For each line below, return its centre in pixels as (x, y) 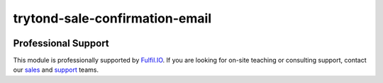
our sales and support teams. (56, 70)
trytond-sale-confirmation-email (112, 18)
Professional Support (61, 43)
